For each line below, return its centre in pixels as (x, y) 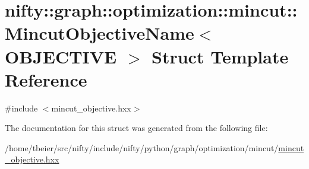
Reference (46, 79)
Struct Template (220, 56)
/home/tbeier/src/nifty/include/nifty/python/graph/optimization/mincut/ (142, 147)
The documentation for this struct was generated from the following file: (136, 128)
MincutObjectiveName (100, 33)
